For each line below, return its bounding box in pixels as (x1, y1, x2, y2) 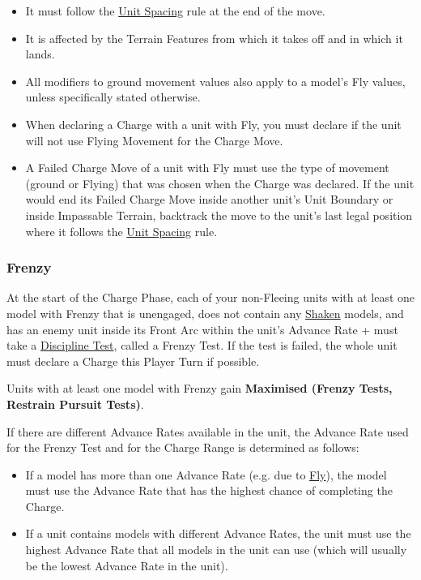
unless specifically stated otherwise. (25, 88, 201, 105)
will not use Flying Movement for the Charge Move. (25, 131, 283, 148)
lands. (25, 45, 55, 62)
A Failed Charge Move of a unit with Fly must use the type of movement (25, 159, 389, 176)
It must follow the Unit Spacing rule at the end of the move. (25, 2, 325, 19)
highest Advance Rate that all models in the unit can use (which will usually (25, 541, 407, 558)
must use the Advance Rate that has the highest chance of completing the (25, 482, 393, 499)
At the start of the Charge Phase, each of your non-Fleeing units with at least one (6, 289, 415, 306)
